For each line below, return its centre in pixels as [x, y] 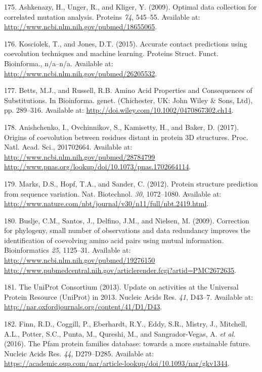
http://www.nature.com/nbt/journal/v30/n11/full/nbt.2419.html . [106, 203]
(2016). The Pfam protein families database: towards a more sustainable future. [127, 343]
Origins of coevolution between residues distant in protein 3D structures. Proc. [126, 137]
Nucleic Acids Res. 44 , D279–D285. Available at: [79, 353]
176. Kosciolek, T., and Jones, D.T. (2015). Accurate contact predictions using [126, 43]
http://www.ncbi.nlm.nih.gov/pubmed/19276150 [80, 260]
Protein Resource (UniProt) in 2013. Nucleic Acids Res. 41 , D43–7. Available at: [129, 296]
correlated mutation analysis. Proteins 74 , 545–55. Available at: [102, 16]
